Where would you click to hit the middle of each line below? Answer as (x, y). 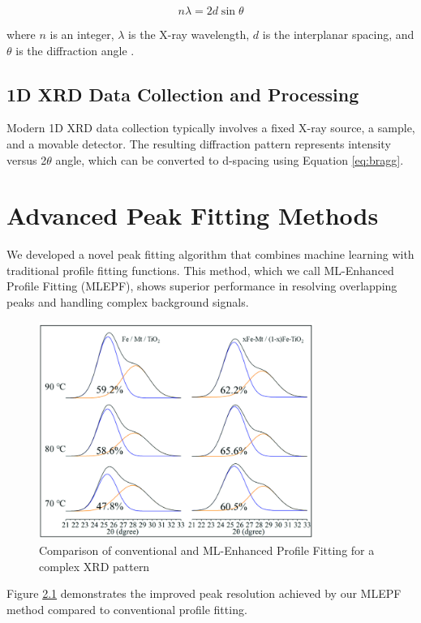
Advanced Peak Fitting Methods (193, 215)
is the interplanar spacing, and (338, 34)
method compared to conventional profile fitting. (127, 609)
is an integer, (82, 34)
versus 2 (27, 159)
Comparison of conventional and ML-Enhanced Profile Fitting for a (207, 550)
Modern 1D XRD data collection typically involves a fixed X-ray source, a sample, (211, 128)
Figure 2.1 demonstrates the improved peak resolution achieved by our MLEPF (204, 593)
